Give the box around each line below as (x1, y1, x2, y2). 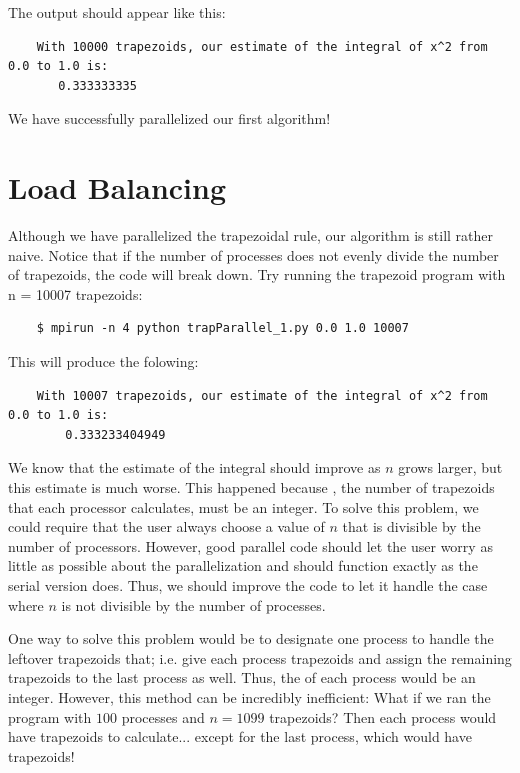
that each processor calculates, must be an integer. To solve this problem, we (8, 496, 479, 517)
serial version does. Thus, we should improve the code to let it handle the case (8, 575, 488, 595)
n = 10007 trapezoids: (8, 283, 143, 304)
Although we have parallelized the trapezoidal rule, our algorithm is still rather (8, 225, 494, 246)
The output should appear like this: (8, 2, 226, 22)
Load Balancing (8, 167, 227, 208)
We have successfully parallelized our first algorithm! (8, 108, 331, 129)
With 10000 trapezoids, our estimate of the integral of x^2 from (36, 39, 488, 54)
